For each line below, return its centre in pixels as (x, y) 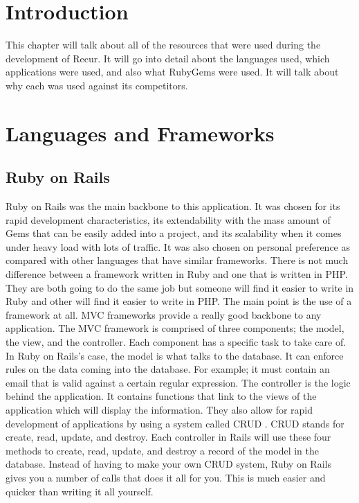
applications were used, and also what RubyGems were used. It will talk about (172, 72)
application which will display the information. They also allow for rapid (159, 409)
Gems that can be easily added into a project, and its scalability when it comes (174, 233)
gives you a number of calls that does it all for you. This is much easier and (166, 477)
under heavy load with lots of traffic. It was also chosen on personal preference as (178, 246)
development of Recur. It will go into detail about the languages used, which (168, 58)
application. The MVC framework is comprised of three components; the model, (175, 328)
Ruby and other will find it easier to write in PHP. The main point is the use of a (179, 301)
